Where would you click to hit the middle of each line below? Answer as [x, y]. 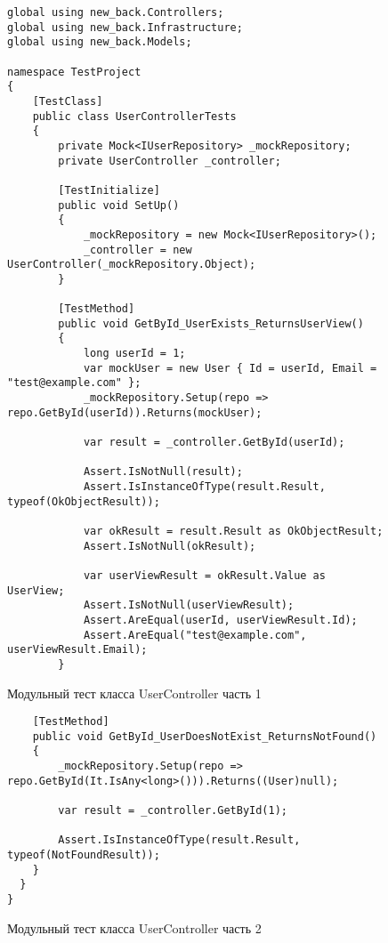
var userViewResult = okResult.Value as [204, 575]
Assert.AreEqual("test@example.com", [195, 635]
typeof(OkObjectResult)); [84, 501]
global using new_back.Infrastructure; [125, 27]
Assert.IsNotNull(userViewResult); [189, 605]
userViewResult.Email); [77, 650]
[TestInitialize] [109, 190]
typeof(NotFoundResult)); [84, 855]
